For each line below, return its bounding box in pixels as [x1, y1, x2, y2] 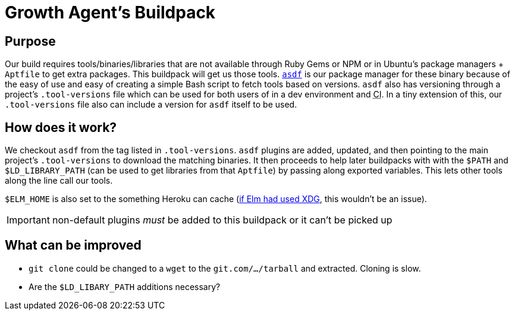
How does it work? [5, 119, 117, 135]
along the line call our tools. [5, 175, 113, 186]
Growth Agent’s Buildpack [5, 2, 216, 23]
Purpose [5, 33, 56, 49]
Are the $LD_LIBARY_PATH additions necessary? [29, 281, 221, 292]
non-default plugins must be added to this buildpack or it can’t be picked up [52, 214, 392, 226]
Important [7, 214, 50, 226]
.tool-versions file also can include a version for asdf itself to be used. [5, 99, 297, 110]
